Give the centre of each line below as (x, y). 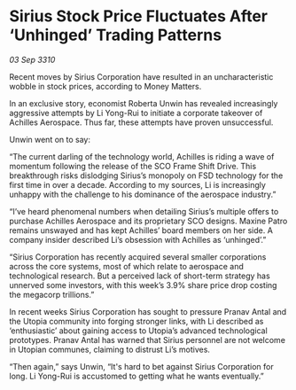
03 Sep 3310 (32, 59)
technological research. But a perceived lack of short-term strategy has (140, 276)
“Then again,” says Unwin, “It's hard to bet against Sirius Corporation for (142, 366)
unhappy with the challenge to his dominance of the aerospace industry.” (143, 194)
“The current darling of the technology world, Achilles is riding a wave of (142, 156)
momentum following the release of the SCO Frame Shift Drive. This (133, 166)
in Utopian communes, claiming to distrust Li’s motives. (110, 349)
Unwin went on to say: (50, 139)
